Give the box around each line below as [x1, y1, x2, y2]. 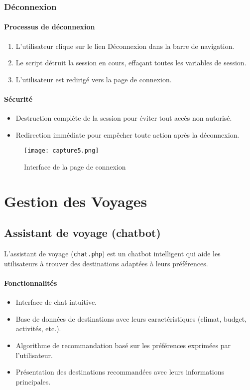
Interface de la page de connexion [24, 162, 126, 172]
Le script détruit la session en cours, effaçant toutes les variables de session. [15, 57, 247, 68]
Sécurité [4, 94, 33, 104]
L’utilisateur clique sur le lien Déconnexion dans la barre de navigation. [15, 40, 235, 51]
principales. [15, 376, 51, 387]
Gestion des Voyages [4, 191, 147, 211]
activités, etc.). [15, 323, 61, 334]
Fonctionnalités [4, 278, 57, 288]
